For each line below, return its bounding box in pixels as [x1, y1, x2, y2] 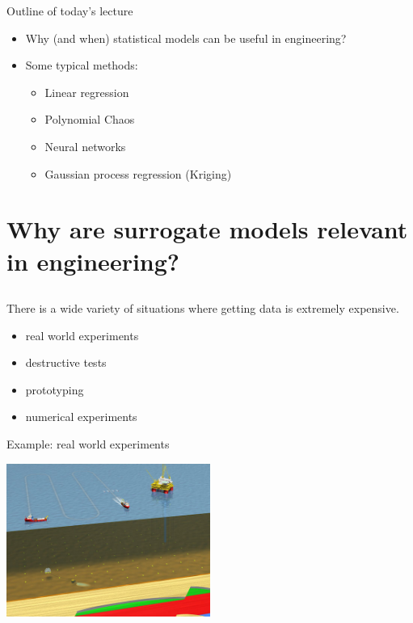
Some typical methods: [25, 57, 138, 74]
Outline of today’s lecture [6, 2, 133, 19]
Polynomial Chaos [44, 111, 135, 128]
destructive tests [25, 354, 107, 371]
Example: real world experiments [6, 436, 170, 453]
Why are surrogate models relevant [6, 213, 408, 246]
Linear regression [44, 83, 129, 100]
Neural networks [44, 137, 126, 154]
